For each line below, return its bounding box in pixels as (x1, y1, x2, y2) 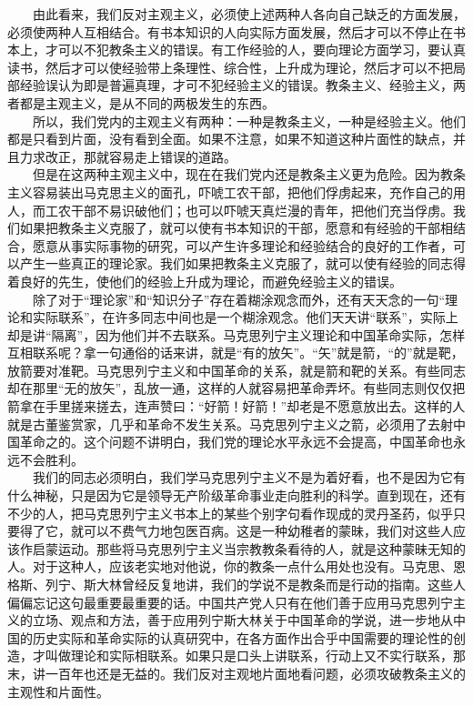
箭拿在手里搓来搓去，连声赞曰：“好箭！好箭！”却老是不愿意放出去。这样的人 (7, 397, 466, 416)
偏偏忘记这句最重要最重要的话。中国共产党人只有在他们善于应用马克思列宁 (7, 592, 453, 611)
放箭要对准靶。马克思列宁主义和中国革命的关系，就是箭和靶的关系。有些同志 (7, 360, 466, 379)
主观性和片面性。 (7, 681, 109, 701)
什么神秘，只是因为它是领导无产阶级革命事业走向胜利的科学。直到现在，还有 (7, 486, 466, 505)
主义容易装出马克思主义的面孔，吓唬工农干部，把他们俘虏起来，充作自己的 (7, 182, 453, 201)
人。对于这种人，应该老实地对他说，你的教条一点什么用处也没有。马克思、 (7, 557, 453, 576)
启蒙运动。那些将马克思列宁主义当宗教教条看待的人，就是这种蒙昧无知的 (32, 539, 466, 558)
